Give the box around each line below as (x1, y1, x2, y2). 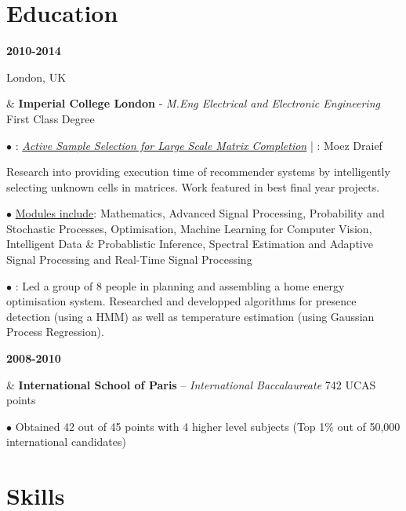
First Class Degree (6, 110, 95, 126)
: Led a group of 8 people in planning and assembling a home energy (15, 277, 345, 294)
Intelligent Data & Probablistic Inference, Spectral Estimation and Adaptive (6, 235, 373, 252)
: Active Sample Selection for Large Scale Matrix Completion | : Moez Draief (15, 137, 382, 153)
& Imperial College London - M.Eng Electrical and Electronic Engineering (6, 95, 380, 111)
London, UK (6, 68, 67, 85)
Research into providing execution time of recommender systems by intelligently (6, 163, 390, 180)
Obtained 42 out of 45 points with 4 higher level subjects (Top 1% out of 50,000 (15, 418, 401, 434)
